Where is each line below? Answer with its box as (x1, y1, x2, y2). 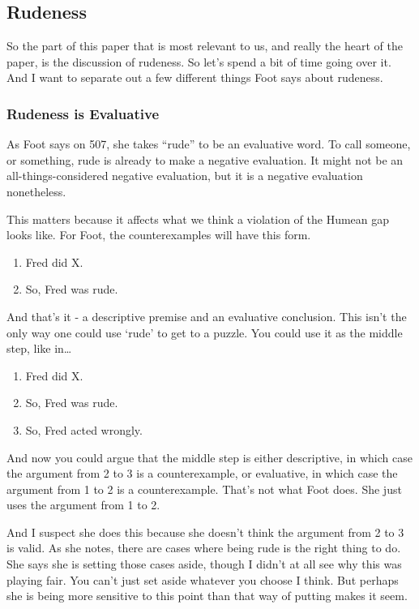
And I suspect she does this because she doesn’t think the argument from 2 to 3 (6, 523, 404, 540)
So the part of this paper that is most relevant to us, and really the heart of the (6, 37, 403, 54)
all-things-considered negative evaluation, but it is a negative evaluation (6, 167, 363, 184)
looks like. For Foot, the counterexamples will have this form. (6, 226, 311, 243)
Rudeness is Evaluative (6, 103, 160, 123)
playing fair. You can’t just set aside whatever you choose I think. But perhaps (6, 571, 399, 588)
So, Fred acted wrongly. (25, 421, 143, 438)
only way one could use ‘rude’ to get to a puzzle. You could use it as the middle (6, 324, 403, 341)
